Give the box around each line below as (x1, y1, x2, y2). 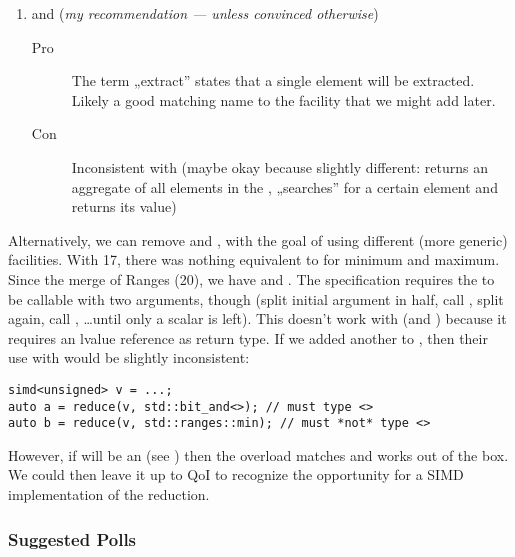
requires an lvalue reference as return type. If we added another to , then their (8, 327, 488, 348)
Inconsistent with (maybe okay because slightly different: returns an (71, 156, 489, 177)
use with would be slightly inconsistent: (8, 347, 250, 368)
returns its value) (71, 196, 177, 217)
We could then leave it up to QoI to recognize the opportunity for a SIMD (8, 464, 464, 485)
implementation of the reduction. (8, 484, 210, 505)
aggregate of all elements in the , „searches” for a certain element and (71, 176, 498, 197)
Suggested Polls (8, 526, 137, 551)
